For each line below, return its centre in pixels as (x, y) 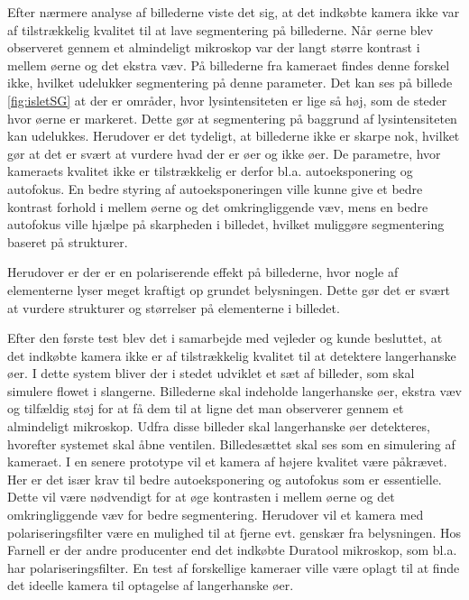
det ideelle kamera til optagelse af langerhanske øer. (151, 585)
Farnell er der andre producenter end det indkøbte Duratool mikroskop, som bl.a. (232, 550)
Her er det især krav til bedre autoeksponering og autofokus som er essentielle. (225, 479)
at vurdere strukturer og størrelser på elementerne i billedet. (174, 307)
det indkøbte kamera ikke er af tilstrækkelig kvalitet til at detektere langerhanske (232, 355)
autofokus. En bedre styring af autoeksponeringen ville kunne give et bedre (215, 188)
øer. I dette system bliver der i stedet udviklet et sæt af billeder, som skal (211, 373)
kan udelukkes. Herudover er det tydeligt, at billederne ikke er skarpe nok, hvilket (234, 136)
